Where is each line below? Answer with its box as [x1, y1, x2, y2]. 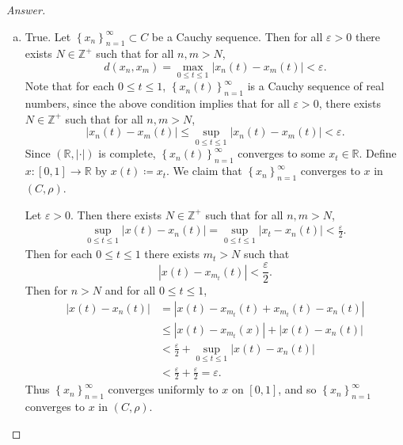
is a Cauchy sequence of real [247, 78, 385, 94]
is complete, [98, 145, 156, 162]
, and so [278, 381, 317, 397]
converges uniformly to [108, 381, 219, 397]
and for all [105, 282, 156, 299]
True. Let [25, 28, 71, 44]
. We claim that [166, 162, 242, 179]
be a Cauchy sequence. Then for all [151, 28, 323, 44]
